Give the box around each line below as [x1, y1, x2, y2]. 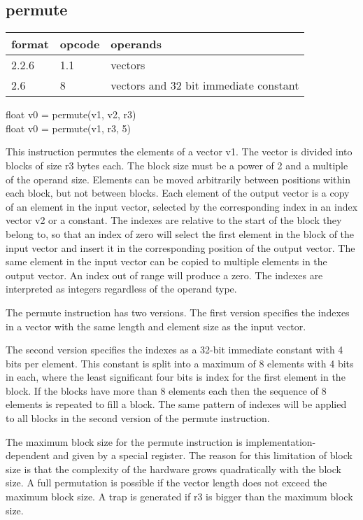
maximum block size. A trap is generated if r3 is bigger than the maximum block [6, 489, 353, 504]
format [11, 36, 49, 52]
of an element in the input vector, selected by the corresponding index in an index [6, 199, 358, 213]
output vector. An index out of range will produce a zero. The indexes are [6, 267, 323, 282]
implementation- [245, 434, 316, 449]
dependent [6, 448, 50, 463]
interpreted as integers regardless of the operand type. [6, 281, 237, 296]
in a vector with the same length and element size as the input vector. [6, 318, 306, 333]
